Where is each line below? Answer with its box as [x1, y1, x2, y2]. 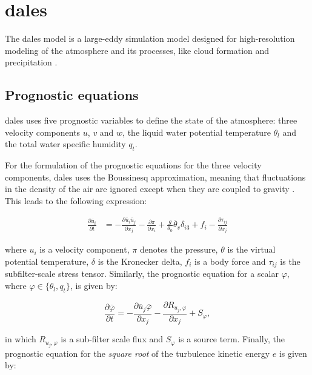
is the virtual [227, 243, 276, 256]
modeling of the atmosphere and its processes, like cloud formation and [5, 44, 270, 56]
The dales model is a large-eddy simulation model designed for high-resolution [5, 32, 295, 45]
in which [5, 333, 36, 345]
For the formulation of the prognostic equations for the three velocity [5, 159, 262, 171]
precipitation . [5, 56, 58, 68]
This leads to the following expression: [5, 194, 147, 207]
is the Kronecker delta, [98, 255, 182, 267]
